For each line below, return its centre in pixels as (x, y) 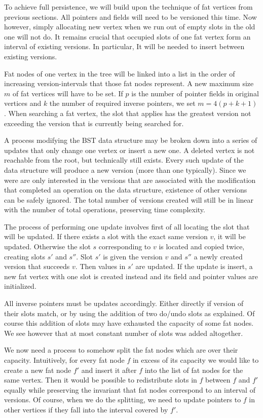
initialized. (20, 286)
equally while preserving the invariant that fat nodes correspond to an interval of (130, 389)
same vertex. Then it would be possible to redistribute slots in (101, 380)
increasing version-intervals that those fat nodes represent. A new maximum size (129, 83)
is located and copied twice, (202, 246)
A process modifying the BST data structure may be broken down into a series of (131, 140)
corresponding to (125, 246)
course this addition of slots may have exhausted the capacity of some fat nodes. (129, 323)
